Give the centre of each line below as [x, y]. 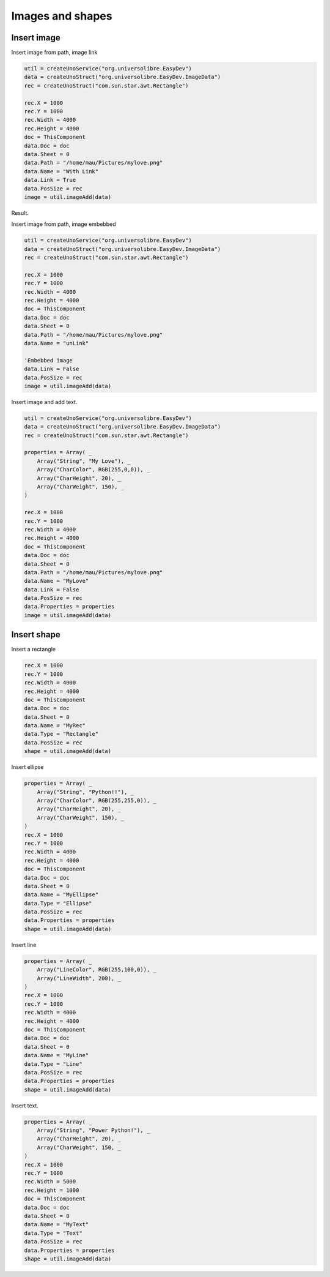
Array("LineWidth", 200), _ [79, 978]
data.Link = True [50, 180]
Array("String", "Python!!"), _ [86, 792]
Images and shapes [62, 16]
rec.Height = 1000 [52, 1190]
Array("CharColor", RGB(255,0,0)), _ [94, 470]
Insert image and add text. [44, 402]
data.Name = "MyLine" [57, 1055]
